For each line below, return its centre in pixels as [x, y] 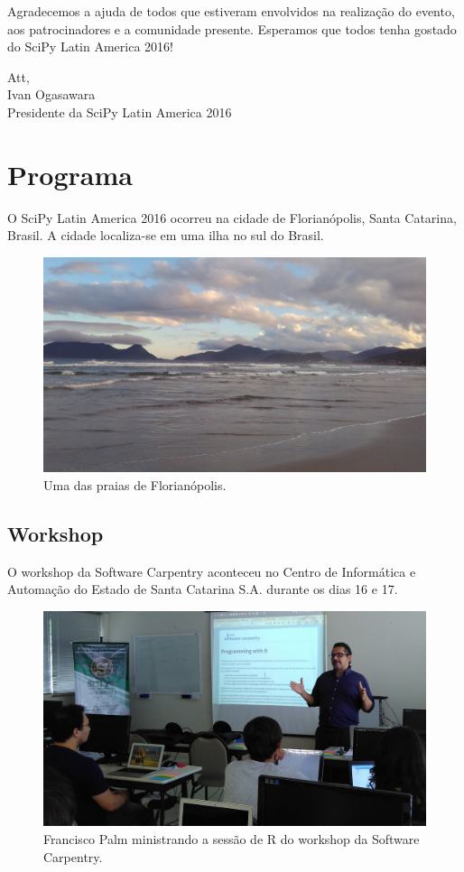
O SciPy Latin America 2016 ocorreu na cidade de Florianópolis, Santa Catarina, [232, 217]
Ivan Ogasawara [51, 94]
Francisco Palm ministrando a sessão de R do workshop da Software [232, 839]
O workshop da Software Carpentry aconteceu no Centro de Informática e [212, 571]
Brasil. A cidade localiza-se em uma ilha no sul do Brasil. [166, 235]
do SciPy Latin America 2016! [90, 46]
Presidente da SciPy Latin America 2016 [120, 111]
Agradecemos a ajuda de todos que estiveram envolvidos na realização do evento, [231, 11]
